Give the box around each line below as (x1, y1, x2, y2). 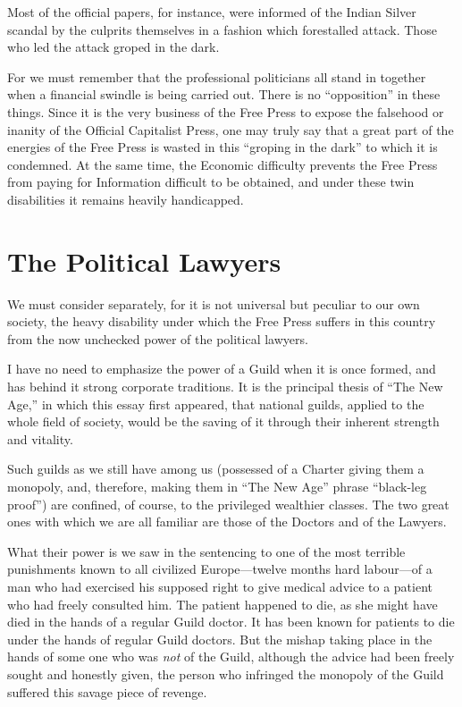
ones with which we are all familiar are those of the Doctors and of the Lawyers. (7, 512, 447, 531)
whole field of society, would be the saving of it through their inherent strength (7, 412, 440, 431)
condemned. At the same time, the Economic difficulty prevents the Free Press (7, 155, 438, 173)
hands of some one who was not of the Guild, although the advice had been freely (7, 647, 455, 666)
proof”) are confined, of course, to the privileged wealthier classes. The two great (7, 494, 449, 513)
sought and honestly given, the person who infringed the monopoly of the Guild (7, 664, 444, 683)
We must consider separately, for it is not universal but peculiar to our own (7, 294, 420, 313)
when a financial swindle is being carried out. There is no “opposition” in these (7, 85, 441, 104)
